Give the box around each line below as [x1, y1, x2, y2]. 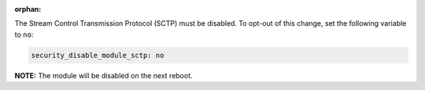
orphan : [14, 5, 42, 13]
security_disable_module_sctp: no [31, 51, 164, 59]
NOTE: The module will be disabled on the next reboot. [14, 70, 193, 80]
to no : [14, 30, 34, 39]
